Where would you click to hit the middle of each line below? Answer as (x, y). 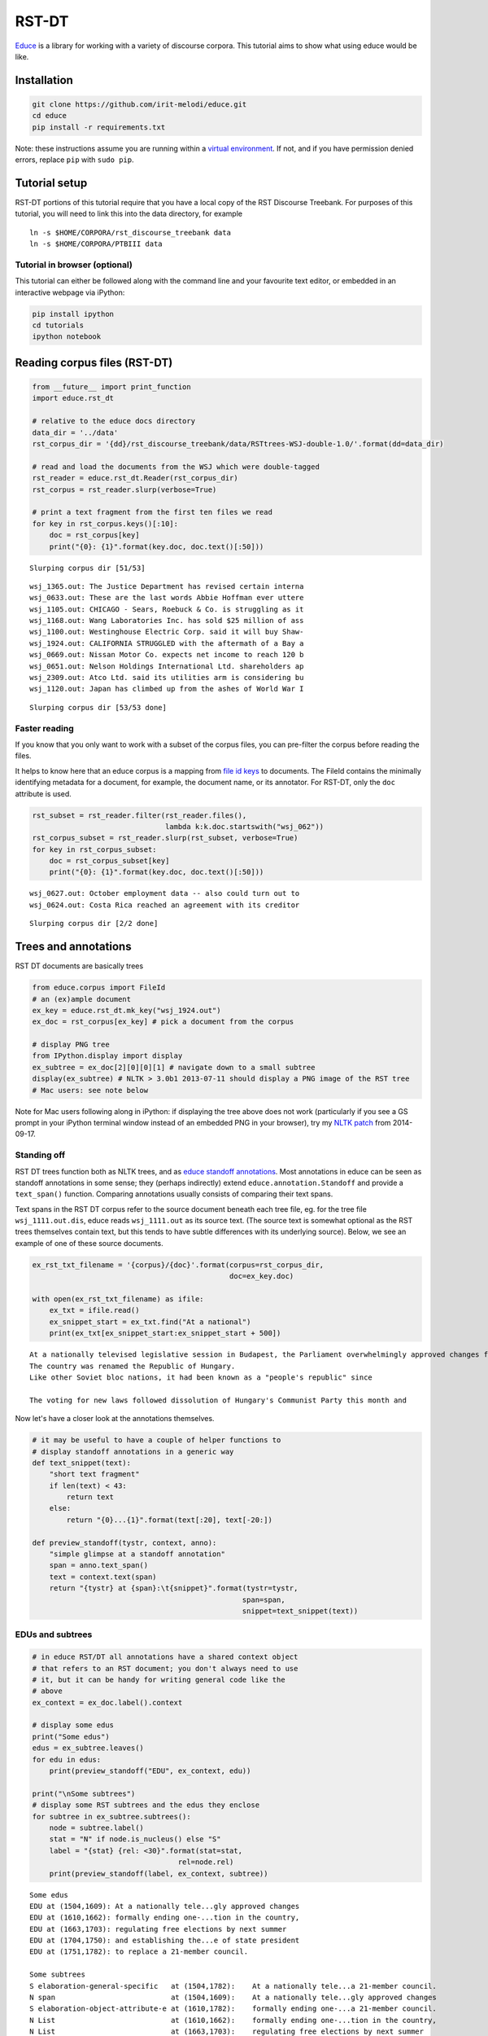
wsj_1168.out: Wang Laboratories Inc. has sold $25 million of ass (167, 621)
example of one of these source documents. (89, 1243)
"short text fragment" (94, 1474)
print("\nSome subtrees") (84, 1793)
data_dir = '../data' (75, 432)
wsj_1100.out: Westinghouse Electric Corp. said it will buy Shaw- (167, 632)
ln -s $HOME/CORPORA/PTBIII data (96, 244)
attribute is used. (44, 793)
